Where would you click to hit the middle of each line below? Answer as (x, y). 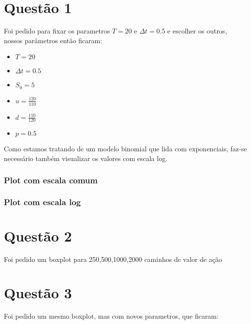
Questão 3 (38, 293)
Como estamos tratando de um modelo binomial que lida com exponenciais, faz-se (125, 149)
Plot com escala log (42, 202)
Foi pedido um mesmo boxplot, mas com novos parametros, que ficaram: (111, 316)
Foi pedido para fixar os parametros (57, 31)
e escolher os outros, (197, 31)
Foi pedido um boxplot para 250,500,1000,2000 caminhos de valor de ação (113, 259)
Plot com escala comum (51, 180)
